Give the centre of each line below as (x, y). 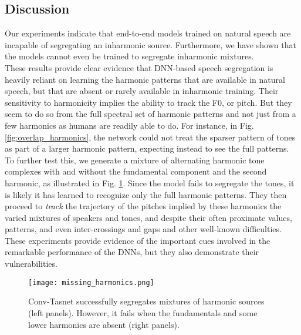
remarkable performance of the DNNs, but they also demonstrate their (132, 252)
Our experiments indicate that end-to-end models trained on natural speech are (148, 33)
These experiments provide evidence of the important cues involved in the (138, 240)
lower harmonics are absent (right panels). (104, 324)
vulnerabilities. (31, 264)
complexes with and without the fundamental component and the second (136, 171)
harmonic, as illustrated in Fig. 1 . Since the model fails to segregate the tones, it (150, 182)
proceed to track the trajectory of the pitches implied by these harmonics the (143, 206)
